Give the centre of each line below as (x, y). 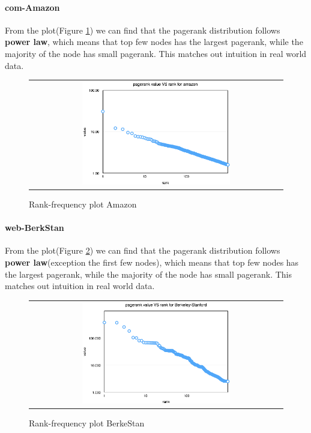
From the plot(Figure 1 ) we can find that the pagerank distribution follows (143, 30)
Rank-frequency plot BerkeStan (87, 423)
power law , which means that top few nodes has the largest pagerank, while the (154, 42)
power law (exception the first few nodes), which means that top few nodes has (152, 262)
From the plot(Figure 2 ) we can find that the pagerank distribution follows (143, 250)
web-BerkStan (35, 228)
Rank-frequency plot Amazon (83, 204)
